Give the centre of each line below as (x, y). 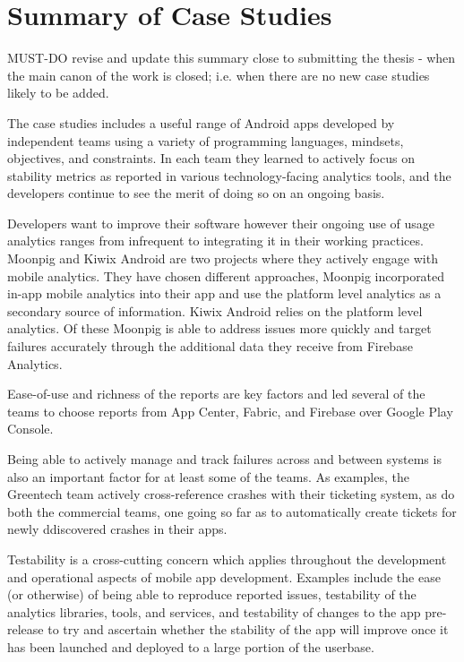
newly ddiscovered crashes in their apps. (117, 529)
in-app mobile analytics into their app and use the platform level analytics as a (224, 293)
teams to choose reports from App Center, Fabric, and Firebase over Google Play (230, 411)
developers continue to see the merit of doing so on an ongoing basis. (196, 193)
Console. (30, 429)
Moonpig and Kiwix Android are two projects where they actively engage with (223, 258)
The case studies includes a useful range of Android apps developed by (201, 122)
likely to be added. (58, 93)
